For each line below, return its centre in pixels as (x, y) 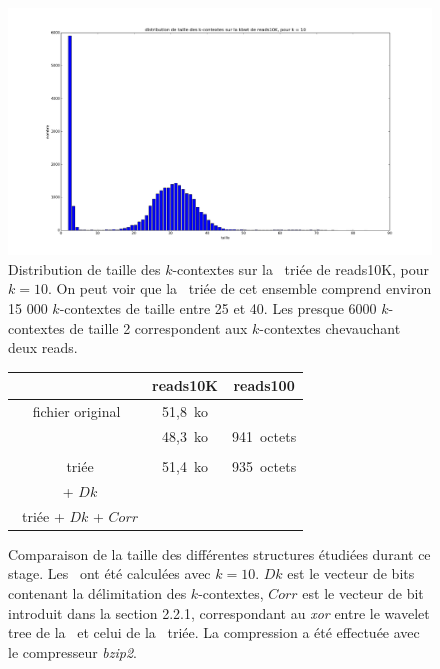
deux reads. (43, 347)
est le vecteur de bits (351, 573)
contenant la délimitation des (97, 593)
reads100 (264, 385)
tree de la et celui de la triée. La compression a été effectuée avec (214, 632)
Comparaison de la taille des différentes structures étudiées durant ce (219, 553)
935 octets (264, 466)
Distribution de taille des (84, 268)
